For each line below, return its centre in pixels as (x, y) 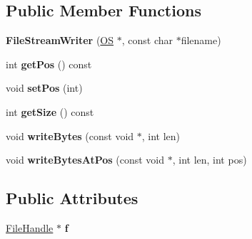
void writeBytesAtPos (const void (85, 160)
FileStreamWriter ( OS (60, 40)
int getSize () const (50, 111)
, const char (147, 40)
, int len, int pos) (210, 160)
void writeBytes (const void (70, 136)
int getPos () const (49, 64)
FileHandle (30, 227)
